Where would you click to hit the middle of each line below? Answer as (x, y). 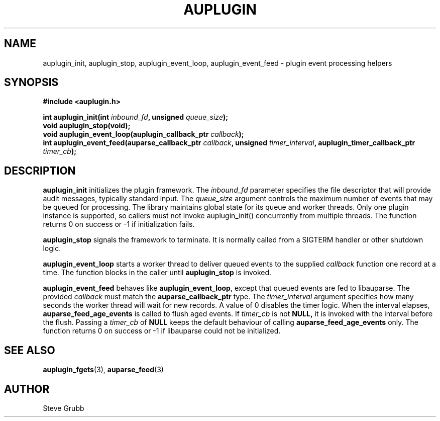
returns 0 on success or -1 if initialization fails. (119, 224)
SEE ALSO (30, 350)
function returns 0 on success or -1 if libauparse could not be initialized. (162, 331)
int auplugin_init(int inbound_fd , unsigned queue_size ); (136, 117)
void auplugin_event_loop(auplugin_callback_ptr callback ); (143, 134)
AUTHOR (27, 389)
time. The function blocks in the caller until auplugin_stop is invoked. (157, 273)
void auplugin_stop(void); (87, 126)
